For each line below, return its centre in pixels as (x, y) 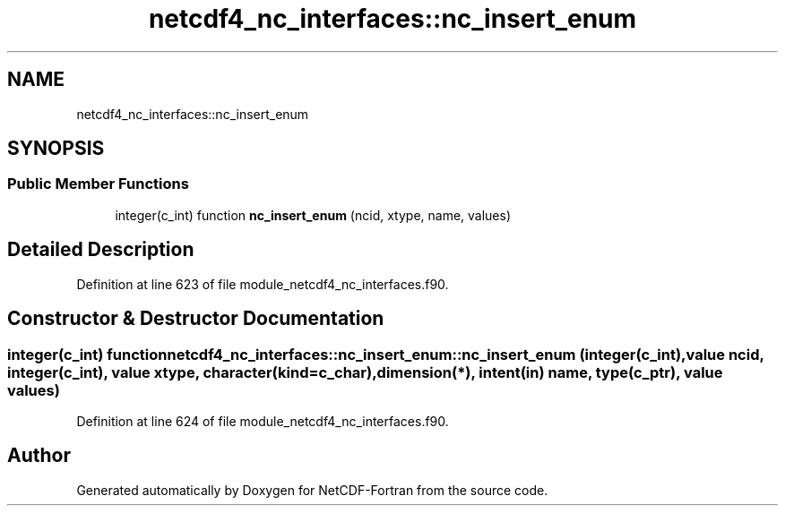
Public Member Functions (98, 184)
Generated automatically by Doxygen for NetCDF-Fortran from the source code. (312, 490)
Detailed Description (101, 250)
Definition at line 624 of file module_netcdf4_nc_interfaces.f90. (263, 421)
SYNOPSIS (56, 149)
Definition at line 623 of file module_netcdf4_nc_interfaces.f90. (263, 284)
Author (39, 456)
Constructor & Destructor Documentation (196, 319)
